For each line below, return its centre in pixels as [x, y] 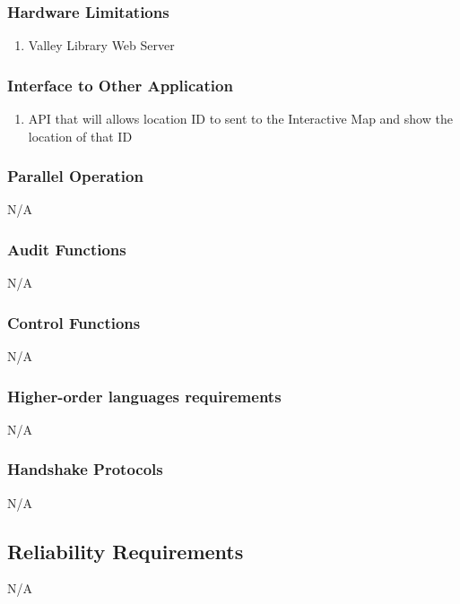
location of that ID [80, 136]
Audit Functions [67, 249]
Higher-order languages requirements [144, 396]
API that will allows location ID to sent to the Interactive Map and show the [240, 119]
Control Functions [74, 322]
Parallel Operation [75, 176]
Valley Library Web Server [101, 45]
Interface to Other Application [120, 85]
